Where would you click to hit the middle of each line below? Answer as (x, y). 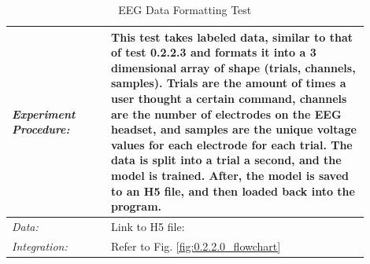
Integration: (40, 246)
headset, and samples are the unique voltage (233, 129)
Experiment (44, 114)
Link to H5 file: (148, 226)
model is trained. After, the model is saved (229, 175)
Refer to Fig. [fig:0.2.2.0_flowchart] (196, 246)
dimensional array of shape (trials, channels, (233, 67)
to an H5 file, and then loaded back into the (233, 191)
